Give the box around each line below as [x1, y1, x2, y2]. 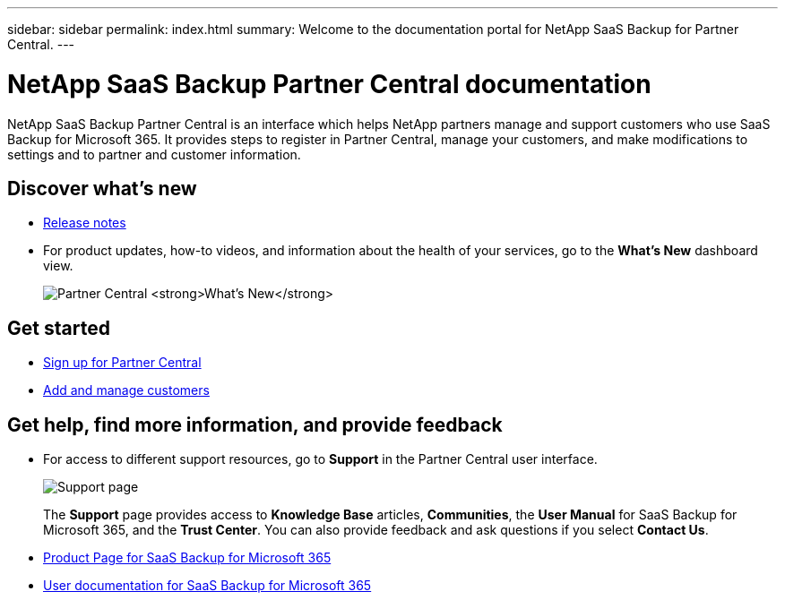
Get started [7, 316, 110, 339]
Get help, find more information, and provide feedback [7, 413, 503, 436]
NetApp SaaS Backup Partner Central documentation [7, 68, 651, 99]
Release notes [43, 215, 126, 231]
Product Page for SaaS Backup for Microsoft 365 [43, 550, 332, 566]
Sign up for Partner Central [43, 355, 202, 371]
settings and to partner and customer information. [7, 146, 301, 162]
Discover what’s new [7, 176, 197, 200]
